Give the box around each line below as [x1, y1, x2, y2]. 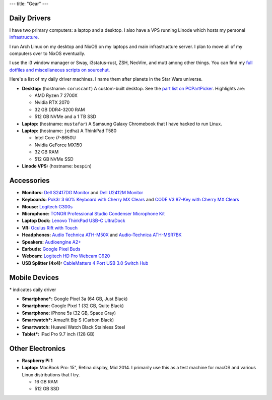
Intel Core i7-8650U [34, 135, 76, 141]
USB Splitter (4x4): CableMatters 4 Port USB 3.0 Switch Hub [22, 260, 149, 266]
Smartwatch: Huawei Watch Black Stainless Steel [22, 324, 125, 330]
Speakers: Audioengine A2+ [22, 239, 82, 245]
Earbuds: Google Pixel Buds [22, 246, 81, 252]
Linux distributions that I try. [22, 371, 80, 378]
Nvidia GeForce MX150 [34, 142, 83, 148]
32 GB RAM [34, 149, 59, 155]
